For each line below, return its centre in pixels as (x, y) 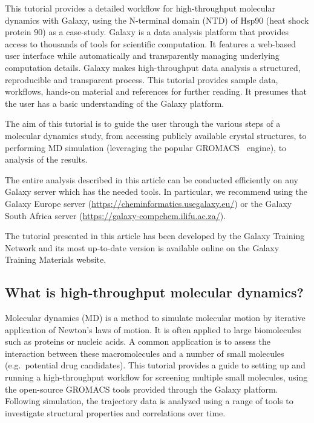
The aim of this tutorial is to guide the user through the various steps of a (143, 124)
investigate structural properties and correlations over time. (115, 412)
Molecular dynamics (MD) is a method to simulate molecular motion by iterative (155, 318)
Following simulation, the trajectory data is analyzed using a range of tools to (149, 401)
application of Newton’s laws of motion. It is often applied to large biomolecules (153, 329)
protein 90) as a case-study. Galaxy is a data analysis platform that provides (147, 32)
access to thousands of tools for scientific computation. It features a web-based (150, 43)
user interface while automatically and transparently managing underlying (142, 56)
